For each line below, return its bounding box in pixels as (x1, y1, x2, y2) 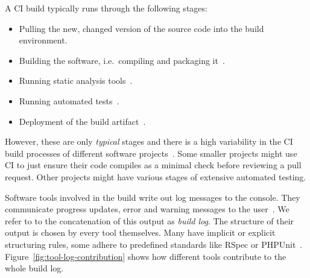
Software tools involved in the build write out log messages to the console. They (5, 191, 300, 203)
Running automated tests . (19, 94, 119, 107)
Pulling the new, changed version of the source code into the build (19, 22, 264, 34)
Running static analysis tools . (19, 74, 133, 87)
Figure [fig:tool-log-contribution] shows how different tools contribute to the (5, 250, 286, 262)
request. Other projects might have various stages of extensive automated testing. (5, 170, 306, 183)
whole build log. (5, 262, 64, 274)
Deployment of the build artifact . (19, 115, 146, 127)
